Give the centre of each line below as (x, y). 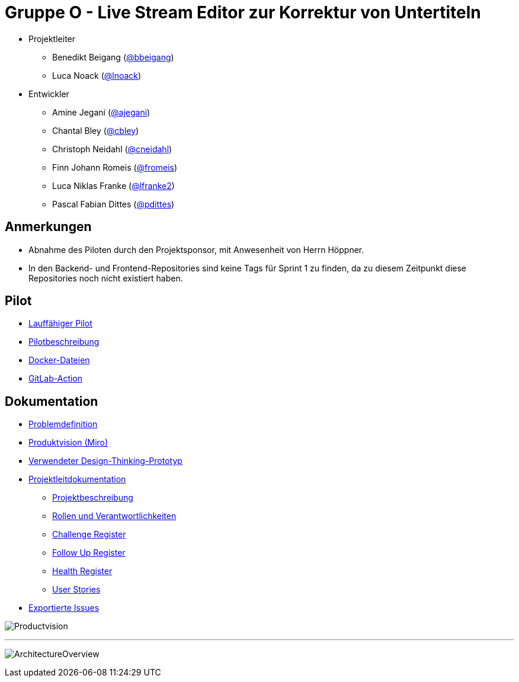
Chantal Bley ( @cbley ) (96, 130)
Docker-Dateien (59, 360)
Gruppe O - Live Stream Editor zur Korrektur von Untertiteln (243, 12)
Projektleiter (52, 39)
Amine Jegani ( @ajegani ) (101, 112)
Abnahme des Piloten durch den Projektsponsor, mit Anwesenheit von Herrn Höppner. (196, 249)
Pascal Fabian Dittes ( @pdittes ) (113, 204)
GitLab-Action (56, 379)
